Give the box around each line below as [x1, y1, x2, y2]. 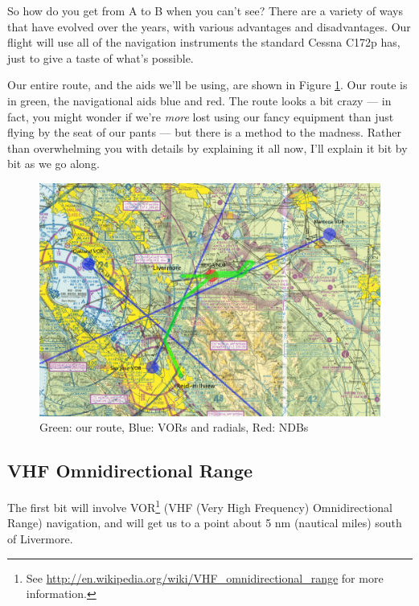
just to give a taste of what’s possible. [7, 49, 194, 66]
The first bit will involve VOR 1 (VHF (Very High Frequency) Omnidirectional [7, 497, 392, 515]
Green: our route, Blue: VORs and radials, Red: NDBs [39, 419, 309, 436]
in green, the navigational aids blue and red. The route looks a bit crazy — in [7, 92, 392, 109]
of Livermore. [7, 530, 73, 547]
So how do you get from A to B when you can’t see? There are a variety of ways [7, 2, 403, 18]
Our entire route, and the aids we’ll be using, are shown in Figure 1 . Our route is [7, 76, 408, 93]
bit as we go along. [7, 155, 100, 172]
